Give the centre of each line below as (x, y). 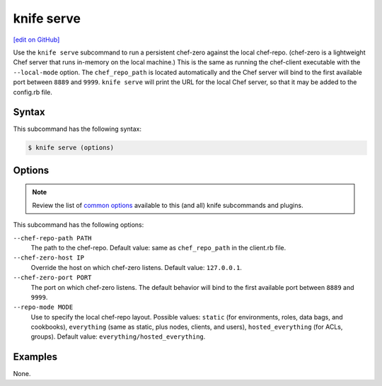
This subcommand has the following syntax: (77, 129)
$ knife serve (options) (71, 148)
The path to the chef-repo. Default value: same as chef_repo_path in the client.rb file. (158, 247)
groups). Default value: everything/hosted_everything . (118, 337)
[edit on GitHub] (36, 40)
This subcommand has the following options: (79, 225)
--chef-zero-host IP (49, 258)
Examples (35, 357)
